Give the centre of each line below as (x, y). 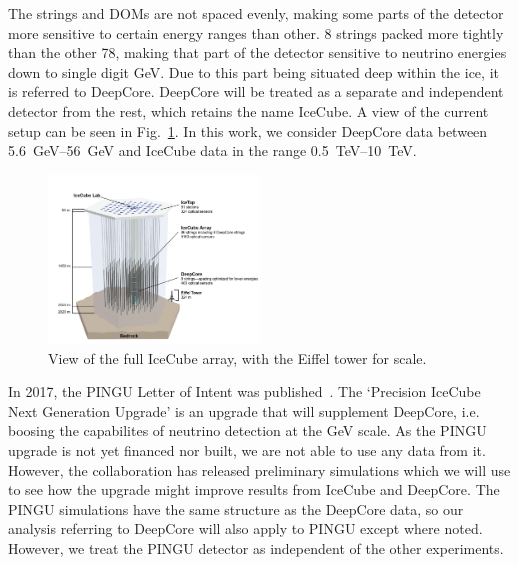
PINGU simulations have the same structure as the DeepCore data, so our (236, 508)
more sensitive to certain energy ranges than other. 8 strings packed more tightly (256, 32)
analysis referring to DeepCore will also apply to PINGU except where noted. (245, 528)
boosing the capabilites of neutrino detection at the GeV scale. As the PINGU (247, 430)
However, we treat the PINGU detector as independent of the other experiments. (256, 547)
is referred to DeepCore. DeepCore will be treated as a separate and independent (256, 91)
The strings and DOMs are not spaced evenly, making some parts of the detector (256, 13)
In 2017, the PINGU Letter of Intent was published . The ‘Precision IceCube (244, 391)
